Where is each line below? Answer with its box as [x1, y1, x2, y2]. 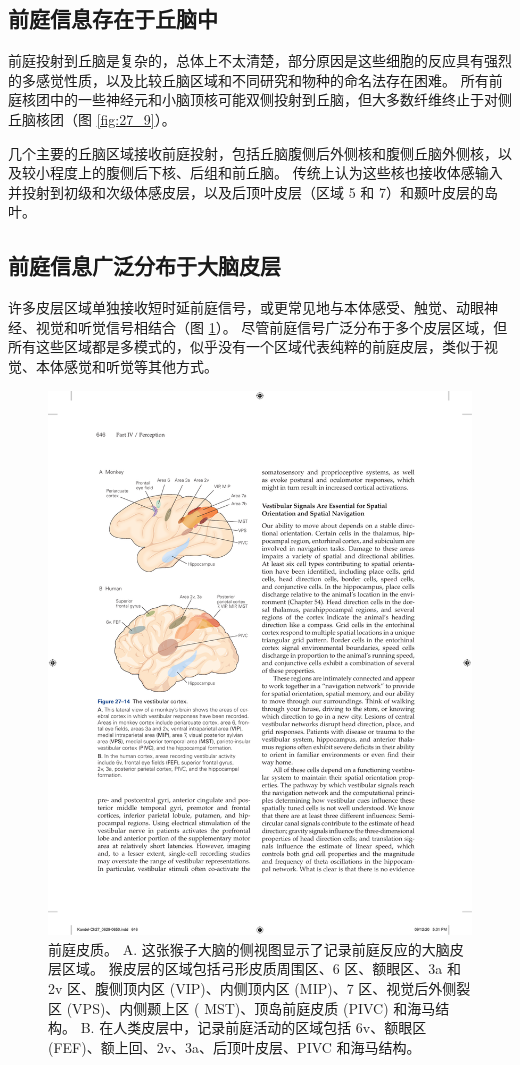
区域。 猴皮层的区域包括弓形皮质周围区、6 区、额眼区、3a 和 [61, 958, 461, 979]
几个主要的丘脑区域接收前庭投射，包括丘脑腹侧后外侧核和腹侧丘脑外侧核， [8, 142, 498, 163]
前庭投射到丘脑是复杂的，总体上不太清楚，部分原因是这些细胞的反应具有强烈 [8, 50, 512, 71]
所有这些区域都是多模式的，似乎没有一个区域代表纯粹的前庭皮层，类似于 [8, 336, 484, 357]
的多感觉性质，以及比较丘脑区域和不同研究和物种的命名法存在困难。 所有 [8, 69, 489, 90]
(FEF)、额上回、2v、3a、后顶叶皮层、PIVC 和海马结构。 [48, 1036, 421, 1057]
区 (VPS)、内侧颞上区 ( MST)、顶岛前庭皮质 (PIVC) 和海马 [48, 997, 436, 1018]
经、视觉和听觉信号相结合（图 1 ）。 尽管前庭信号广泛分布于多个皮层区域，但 [8, 316, 508, 337]
